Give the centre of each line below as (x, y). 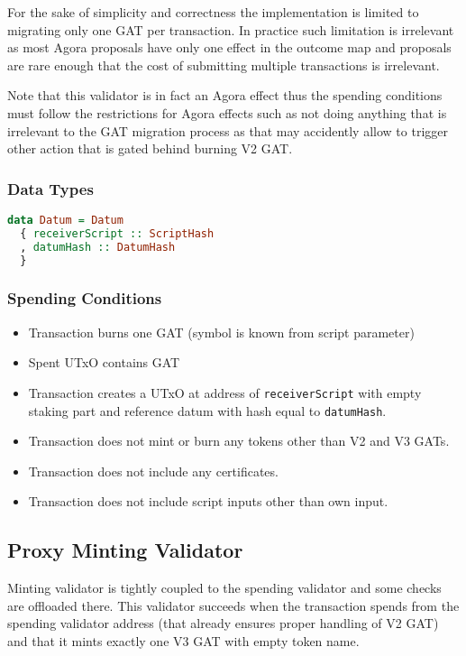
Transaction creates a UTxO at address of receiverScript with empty (225, 392)
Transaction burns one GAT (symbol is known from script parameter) (221, 332)
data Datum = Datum (65, 220)
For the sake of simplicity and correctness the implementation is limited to (213, 12)
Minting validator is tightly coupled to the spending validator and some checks (224, 588)
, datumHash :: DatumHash (98, 247)
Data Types (50, 188)
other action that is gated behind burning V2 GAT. (150, 148)
